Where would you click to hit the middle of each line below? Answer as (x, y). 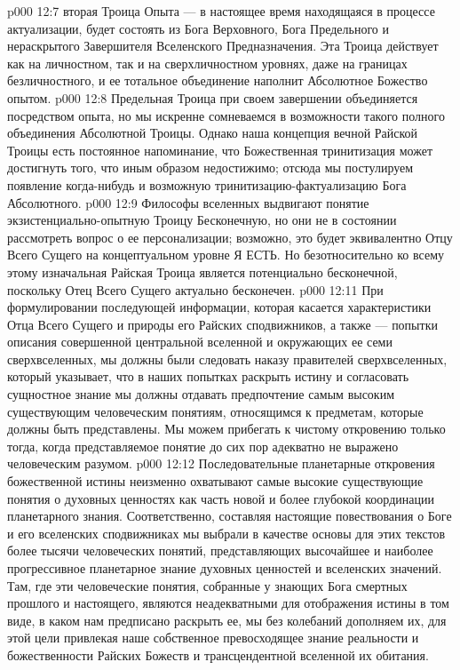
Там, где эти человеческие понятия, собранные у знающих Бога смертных (207, 585)
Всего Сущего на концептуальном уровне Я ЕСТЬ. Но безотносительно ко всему (226, 255)
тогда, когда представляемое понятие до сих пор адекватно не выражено (203, 446)
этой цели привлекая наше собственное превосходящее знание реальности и (213, 638)
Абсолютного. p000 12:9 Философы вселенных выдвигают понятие (188, 202)
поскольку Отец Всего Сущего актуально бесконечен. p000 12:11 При (195, 289)
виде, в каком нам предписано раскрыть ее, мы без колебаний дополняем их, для (227, 620)
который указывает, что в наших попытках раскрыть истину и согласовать (208, 376)
